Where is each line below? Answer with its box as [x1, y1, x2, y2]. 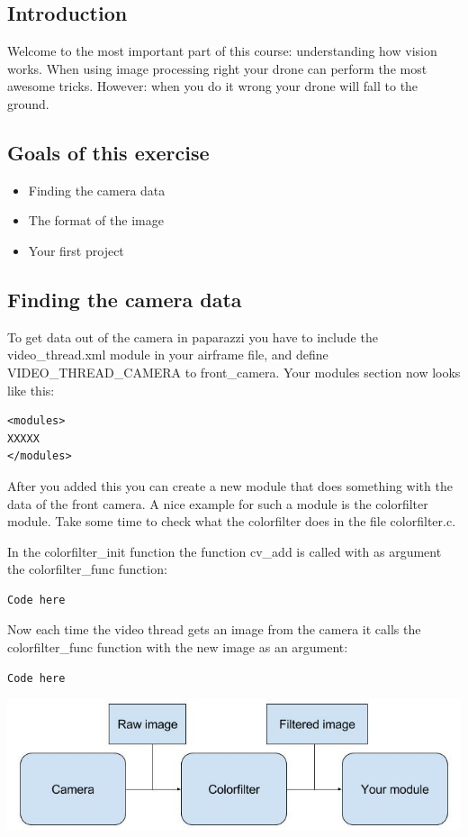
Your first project [28, 241, 124, 259]
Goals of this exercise [7, 138, 210, 166]
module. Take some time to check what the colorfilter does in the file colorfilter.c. [7, 512, 456, 531]
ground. [7, 94, 49, 113]
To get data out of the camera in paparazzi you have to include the [7, 327, 378, 346]
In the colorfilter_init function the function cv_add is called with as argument [7, 541, 442, 560]
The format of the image [28, 211, 164, 230]
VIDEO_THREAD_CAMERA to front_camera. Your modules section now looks [7, 362, 461, 381]
